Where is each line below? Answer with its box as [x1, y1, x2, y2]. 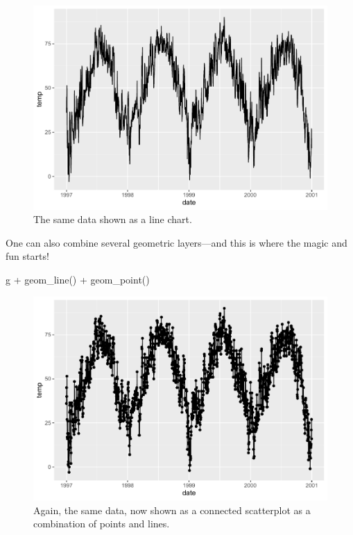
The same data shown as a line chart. [33, 212, 192, 227]
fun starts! [6, 249, 49, 263]
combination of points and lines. [33, 516, 170, 531]
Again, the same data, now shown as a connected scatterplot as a [33, 502, 311, 517]
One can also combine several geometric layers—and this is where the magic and [6, 235, 347, 249]
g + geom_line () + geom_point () [6, 272, 150, 286]
